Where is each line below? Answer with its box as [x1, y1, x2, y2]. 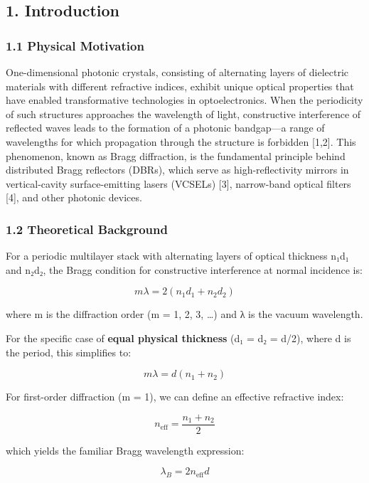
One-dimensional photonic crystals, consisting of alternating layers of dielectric [6, 65, 349, 79]
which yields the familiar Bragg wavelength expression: [6, 442, 245, 457]
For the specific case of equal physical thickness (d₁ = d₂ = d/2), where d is [6, 330, 351, 345]
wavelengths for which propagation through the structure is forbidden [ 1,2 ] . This [6, 134, 356, 149]
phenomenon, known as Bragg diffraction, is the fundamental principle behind [6, 148, 346, 163]
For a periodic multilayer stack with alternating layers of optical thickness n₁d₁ [6, 248, 349, 263]
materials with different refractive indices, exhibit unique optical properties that [6, 78, 354, 93]
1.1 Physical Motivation [6, 36, 144, 54]
